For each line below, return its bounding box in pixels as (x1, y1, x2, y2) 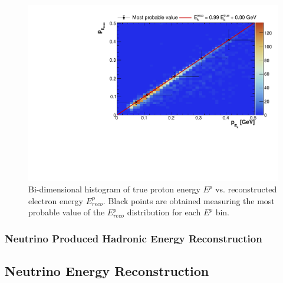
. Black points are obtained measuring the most (103, 194, 275, 207)
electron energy (28, 194, 84, 207)
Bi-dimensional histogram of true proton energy (28, 183, 200, 195)
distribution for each (127, 206, 201, 218)
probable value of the (28, 206, 105, 218)
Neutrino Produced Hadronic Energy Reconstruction (5, 231, 262, 245)
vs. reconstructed (215, 183, 277, 195)
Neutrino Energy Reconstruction (5, 262, 209, 280)
